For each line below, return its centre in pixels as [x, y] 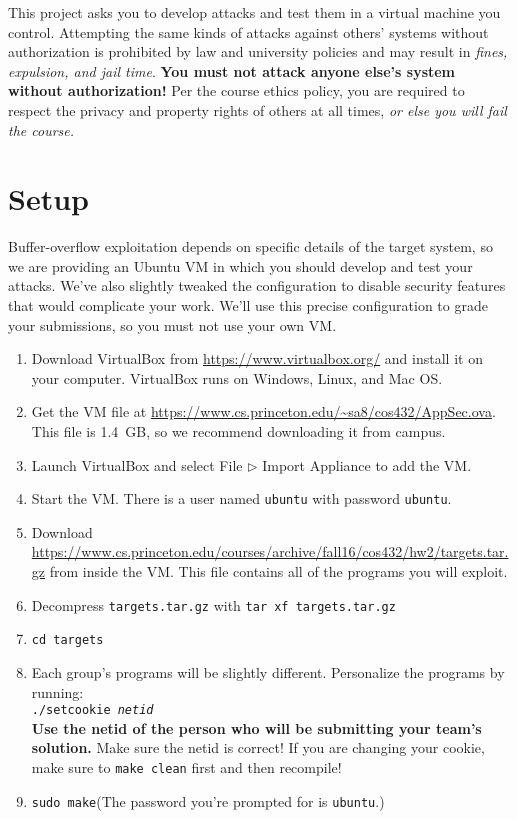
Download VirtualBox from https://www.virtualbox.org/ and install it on [257, 358]
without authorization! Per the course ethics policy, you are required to [236, 90]
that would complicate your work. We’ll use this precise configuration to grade [248, 305]
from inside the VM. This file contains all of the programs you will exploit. [278, 571]
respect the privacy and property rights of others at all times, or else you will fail [257, 109]
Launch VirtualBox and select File [137, 464]
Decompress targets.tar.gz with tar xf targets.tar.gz [213, 604]
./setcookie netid [92, 710]
